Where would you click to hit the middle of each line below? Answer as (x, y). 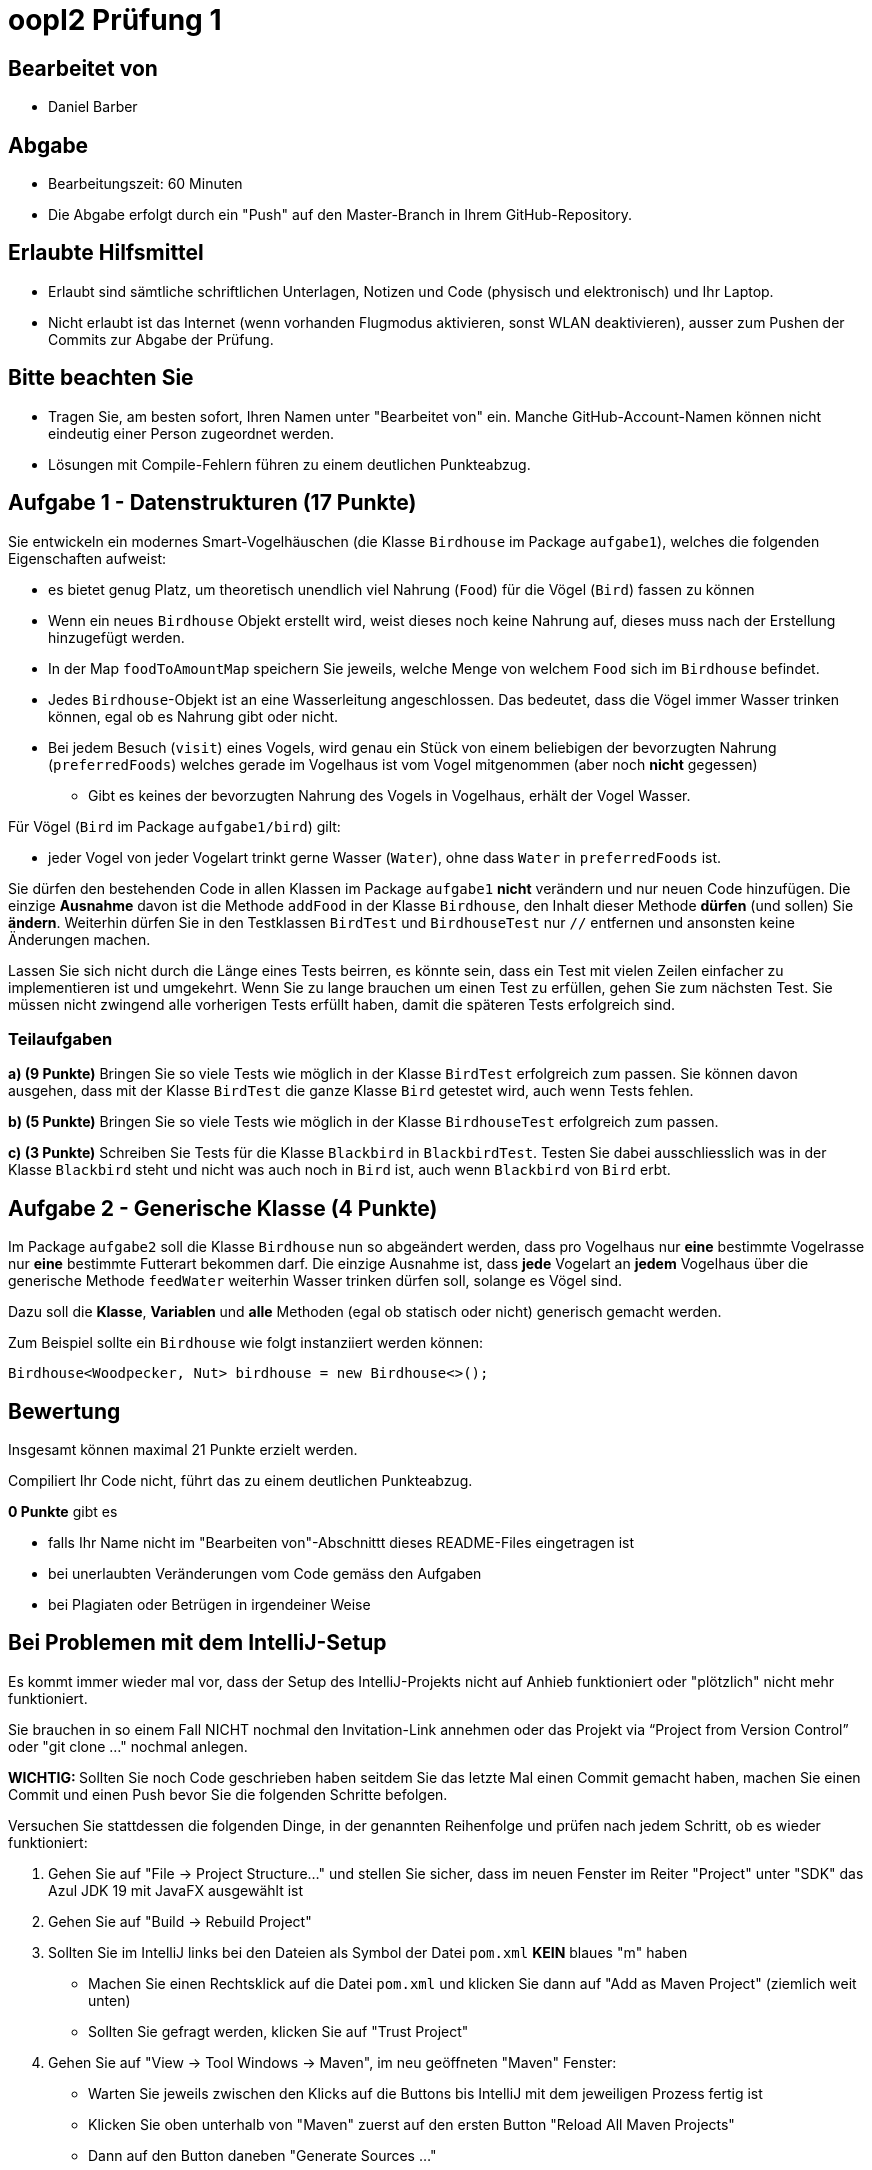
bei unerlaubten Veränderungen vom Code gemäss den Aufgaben (265, 1573)
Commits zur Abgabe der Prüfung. (161, 339)
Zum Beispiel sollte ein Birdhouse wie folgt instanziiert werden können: (245, 1343)
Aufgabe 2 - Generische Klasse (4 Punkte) (223, 1208)
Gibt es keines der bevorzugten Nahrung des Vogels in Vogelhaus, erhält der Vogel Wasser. (389, 795)
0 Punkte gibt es (63, 1511)
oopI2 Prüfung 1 (115, 20)
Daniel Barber (93, 107)
